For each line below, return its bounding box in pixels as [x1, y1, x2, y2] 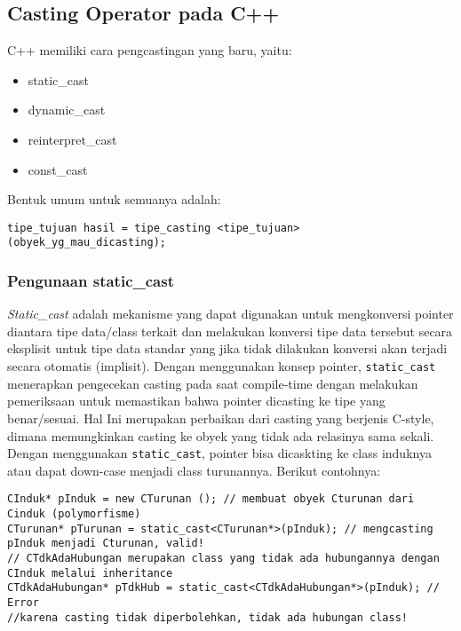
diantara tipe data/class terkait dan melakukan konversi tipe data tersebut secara [7, 321, 453, 340]
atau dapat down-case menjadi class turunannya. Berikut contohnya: [7, 461, 381, 479]
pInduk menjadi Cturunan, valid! [7, 537, 204, 550]
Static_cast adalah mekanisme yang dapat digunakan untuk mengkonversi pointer [7, 304, 454, 323]
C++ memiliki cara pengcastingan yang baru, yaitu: [7, 41, 292, 59]
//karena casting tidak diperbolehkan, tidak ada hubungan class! [7, 611, 409, 624]
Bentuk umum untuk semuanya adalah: [7, 190, 221, 209]
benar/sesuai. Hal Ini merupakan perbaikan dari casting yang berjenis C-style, [7, 408, 434, 427]
